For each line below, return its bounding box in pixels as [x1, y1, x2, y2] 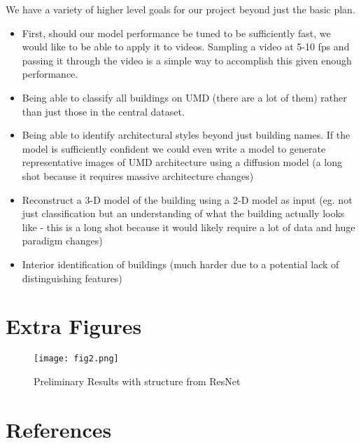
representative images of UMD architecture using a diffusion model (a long [22, 155, 342, 169]
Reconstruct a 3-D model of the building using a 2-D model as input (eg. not [22, 192, 353, 207]
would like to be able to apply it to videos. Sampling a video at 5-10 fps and [22, 39, 350, 54]
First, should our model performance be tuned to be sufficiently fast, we [22, 25, 331, 40]
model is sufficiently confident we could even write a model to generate [22, 141, 326, 155]
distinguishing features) [22, 270, 122, 285]
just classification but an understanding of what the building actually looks [22, 206, 345, 221]
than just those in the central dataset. [22, 104, 185, 118]
